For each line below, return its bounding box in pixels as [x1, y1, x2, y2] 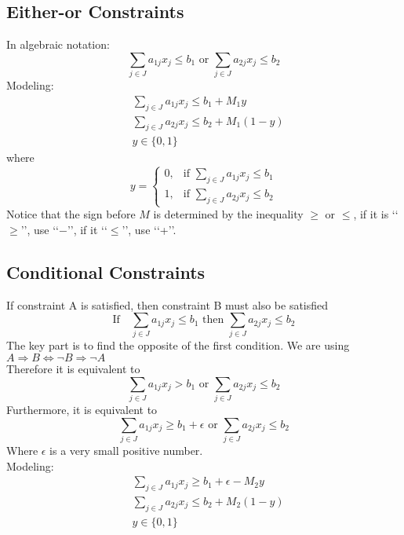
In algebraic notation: [6, 36, 110, 53]
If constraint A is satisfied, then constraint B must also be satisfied [6, 296, 329, 313]
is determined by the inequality [153, 206, 304, 222]
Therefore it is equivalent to [6, 361, 140, 377]
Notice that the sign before [6, 206, 136, 222]
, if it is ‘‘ [353, 206, 399, 222]
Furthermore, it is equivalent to [6, 401, 158, 417]
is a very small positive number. [49, 442, 203, 458]
